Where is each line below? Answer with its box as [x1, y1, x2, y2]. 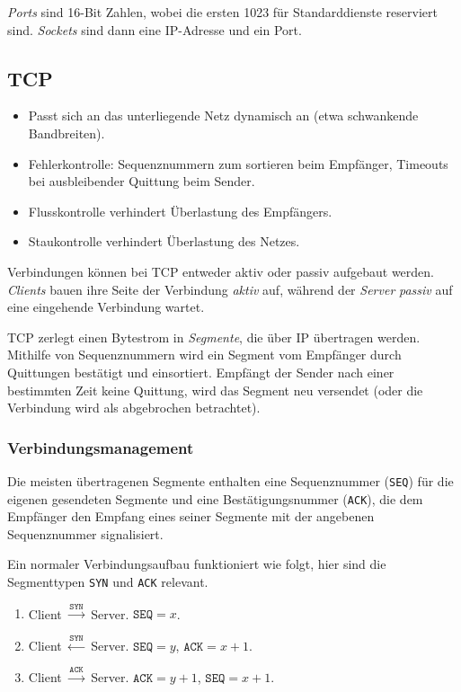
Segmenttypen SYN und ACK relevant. [7, 572, 208, 591]
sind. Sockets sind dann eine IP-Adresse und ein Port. [7, 20, 302, 39]
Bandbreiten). [28, 123, 105, 142]
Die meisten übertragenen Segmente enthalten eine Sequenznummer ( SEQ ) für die [7, 471, 454, 490]
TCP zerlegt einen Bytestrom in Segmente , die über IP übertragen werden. [7, 327, 421, 346]
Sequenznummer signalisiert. [7, 524, 164, 543]
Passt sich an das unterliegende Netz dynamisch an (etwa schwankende [28, 106, 419, 125]
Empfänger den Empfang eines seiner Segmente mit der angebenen [7, 507, 375, 526]
